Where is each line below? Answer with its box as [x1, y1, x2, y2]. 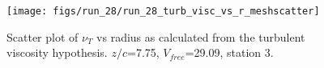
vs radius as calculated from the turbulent [96, 28, 305, 45]
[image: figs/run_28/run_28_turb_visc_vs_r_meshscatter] [6, 6, 320, 17]
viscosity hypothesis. [6, 44, 108, 61]
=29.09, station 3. [185, 44, 274, 61]
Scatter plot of [6, 28, 79, 45]
